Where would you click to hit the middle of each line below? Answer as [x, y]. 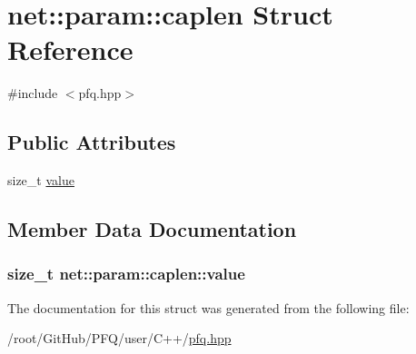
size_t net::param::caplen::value [126, 274]
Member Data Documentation [152, 229]
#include [33, 93]
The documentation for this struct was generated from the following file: [208, 307]
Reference [70, 49]
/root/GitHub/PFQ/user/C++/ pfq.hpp [119, 338]
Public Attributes [92, 142]
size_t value [41, 180]
